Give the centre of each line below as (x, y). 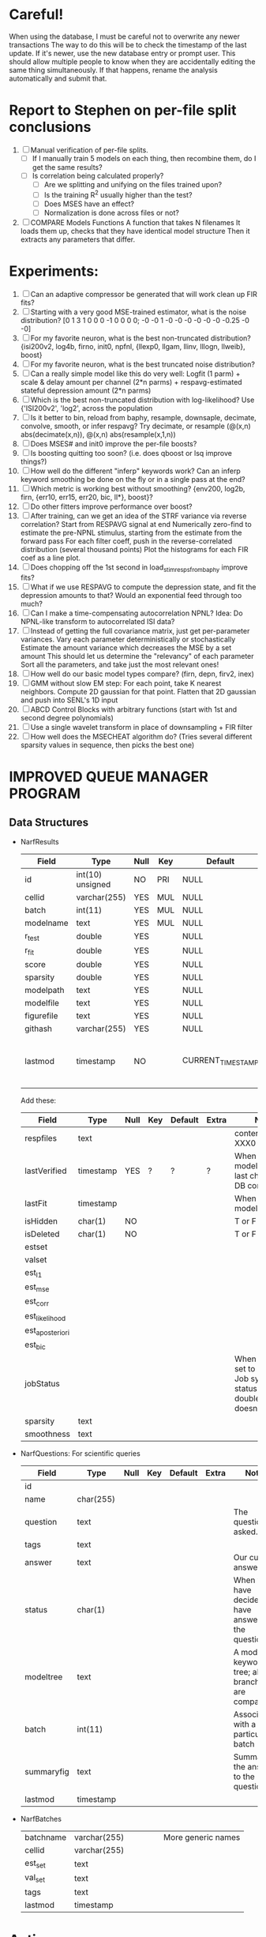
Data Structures (49, 823)
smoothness (47, 1434)
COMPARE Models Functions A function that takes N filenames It (135, 222)
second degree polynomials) (67, 717)
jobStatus (42, 1384)
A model (249, 1653)
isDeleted (42, 1234)
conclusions (50, 127)
